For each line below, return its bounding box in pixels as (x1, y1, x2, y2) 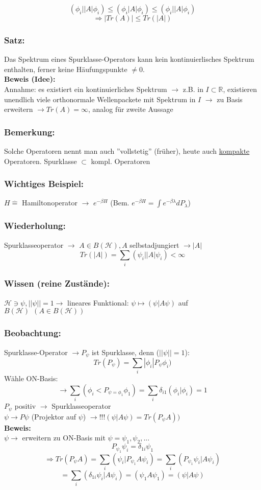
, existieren (223, 84, 257, 94)
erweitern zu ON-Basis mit (22, 432, 106, 443)
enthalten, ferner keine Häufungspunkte (4, 63, 127, 74)
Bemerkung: (4, 125, 55, 138)
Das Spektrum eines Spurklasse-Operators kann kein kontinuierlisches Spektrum (4, 54, 254, 64)
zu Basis (217, 94, 243, 104)
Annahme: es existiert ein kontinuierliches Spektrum (4, 84, 167, 94)
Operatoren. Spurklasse (4, 155, 77, 166)
